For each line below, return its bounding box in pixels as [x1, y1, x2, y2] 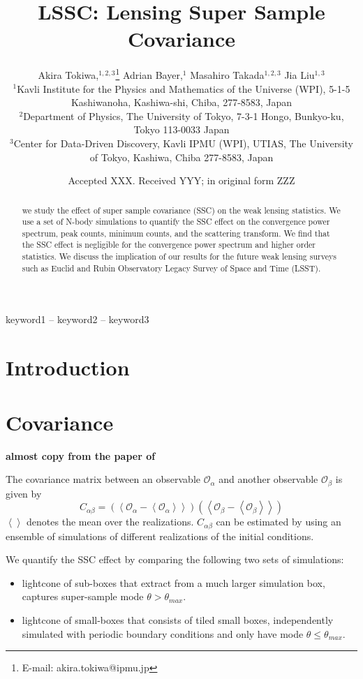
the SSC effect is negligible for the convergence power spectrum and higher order [22, 239, 316, 251]
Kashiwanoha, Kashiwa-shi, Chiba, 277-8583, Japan [71, 95, 292, 110]
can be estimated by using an [216, 514, 341, 529]
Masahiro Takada [190, 67, 265, 82]
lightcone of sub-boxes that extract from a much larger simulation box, [22, 575, 325, 590]
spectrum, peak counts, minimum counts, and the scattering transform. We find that [22, 227, 330, 239]
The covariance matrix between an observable [6, 472, 200, 486]
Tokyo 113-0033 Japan [133, 122, 230, 137]
